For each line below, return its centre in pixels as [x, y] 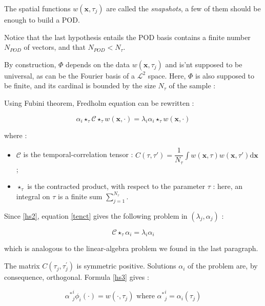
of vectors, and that [55, 47]
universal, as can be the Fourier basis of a [69, 75]
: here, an [228, 186]
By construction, [30, 64]
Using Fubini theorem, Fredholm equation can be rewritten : [99, 102]
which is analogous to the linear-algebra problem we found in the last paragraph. [131, 248]
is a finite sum [80, 196]
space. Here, [167, 75]
